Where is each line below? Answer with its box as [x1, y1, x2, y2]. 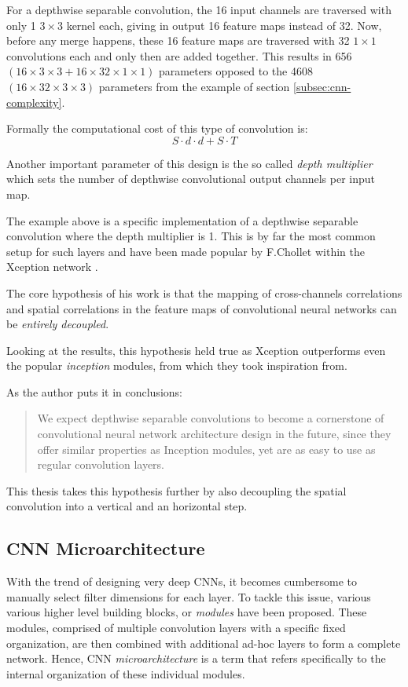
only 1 [6, 16, 36, 33]
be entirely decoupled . [6, 316, 109, 332]
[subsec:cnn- [293, 78, 351, 94]
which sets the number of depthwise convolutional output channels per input [6, 170, 376, 187]
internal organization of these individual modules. [6, 665, 245, 682]
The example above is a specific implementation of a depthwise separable [6, 212, 358, 228]
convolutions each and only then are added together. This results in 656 [6, 47, 352, 64]
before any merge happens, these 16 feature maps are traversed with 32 [6, 32, 350, 49]
